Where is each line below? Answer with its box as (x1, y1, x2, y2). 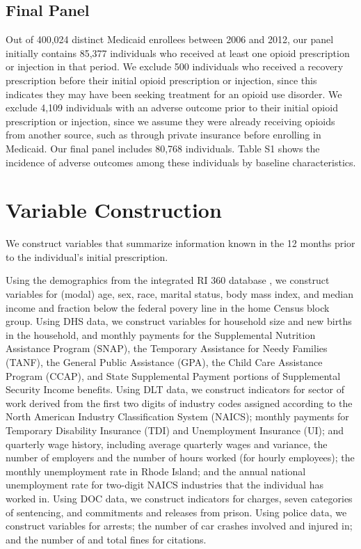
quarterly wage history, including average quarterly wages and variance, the (6, 436, 328, 451)
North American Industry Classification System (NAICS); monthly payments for (6, 409, 349, 424)
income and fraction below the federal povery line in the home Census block (6, 300, 330, 315)
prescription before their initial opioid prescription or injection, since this (6, 72, 317, 87)
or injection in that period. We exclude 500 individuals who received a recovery (6, 59, 344, 74)
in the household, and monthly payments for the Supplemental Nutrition (6, 327, 316, 342)
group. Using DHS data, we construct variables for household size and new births (6, 314, 352, 328)
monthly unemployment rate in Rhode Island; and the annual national (6, 463, 306, 478)
